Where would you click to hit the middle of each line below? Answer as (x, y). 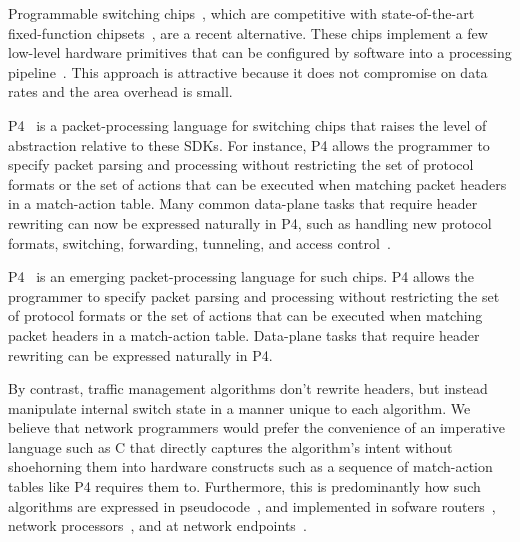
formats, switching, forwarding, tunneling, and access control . (199, 242)
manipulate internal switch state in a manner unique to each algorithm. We (239, 407)
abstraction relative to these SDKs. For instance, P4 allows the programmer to (249, 144)
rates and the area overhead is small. (120, 91)
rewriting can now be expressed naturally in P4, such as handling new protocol (250, 222)
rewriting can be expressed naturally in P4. (140, 354)
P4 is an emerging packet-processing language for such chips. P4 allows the (241, 276)
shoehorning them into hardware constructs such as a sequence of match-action (250, 466)
